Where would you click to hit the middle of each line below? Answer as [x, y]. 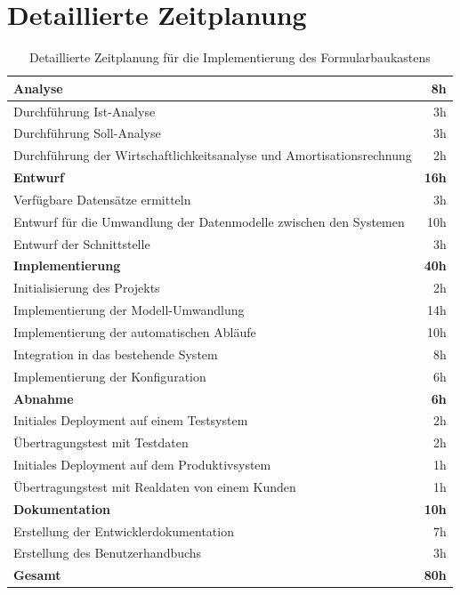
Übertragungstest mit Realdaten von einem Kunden [155, 486]
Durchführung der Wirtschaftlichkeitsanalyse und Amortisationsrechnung [213, 155]
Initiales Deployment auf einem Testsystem [131, 420]
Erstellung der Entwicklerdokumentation [124, 531]
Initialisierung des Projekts [87, 288]
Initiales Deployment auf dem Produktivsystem [142, 465]
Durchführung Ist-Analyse [85, 111]
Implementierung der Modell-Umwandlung [129, 310]
